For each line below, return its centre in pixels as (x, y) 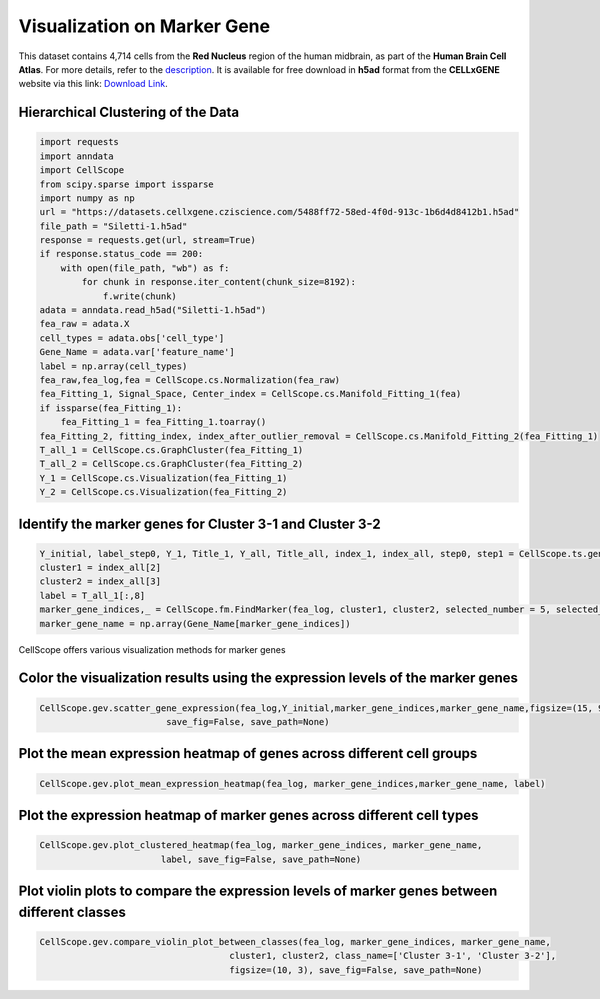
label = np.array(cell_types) (113, 366)
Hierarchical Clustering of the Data (129, 112)
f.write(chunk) (139, 296)
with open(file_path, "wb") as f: (145, 268)
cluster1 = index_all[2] (100, 568)
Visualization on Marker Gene (144, 26)
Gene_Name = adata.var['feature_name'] (137, 352)
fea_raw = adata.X (84, 324)
